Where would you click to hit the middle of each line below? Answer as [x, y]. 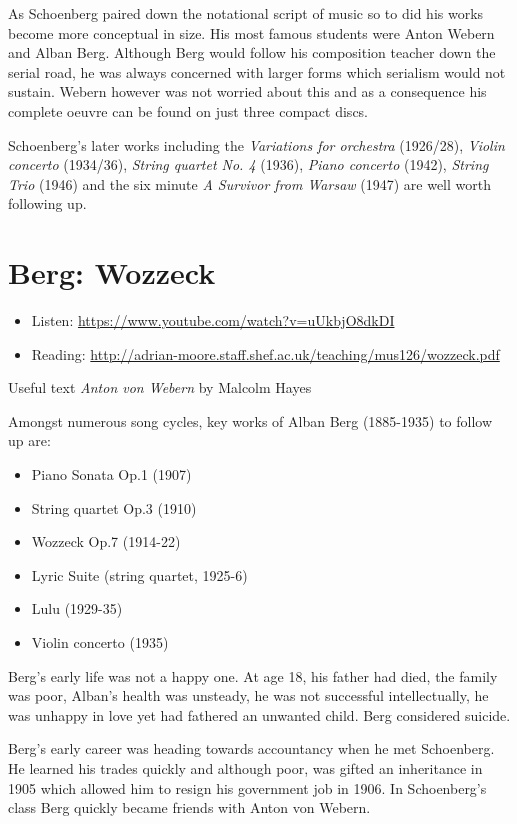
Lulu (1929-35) [77, 608]
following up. [47, 203]
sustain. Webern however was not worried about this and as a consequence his [247, 91]
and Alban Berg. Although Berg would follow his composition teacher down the [252, 52]
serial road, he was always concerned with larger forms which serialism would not [257, 71]
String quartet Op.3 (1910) [114, 507]
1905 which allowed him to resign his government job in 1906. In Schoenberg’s [247, 787]
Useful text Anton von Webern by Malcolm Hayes [160, 387]
